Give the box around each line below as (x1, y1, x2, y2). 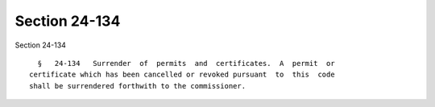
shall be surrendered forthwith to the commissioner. (29, 81, 246, 90)
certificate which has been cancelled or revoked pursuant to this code (29, 70, 335, 80)
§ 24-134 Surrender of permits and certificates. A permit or (37, 59, 335, 68)
